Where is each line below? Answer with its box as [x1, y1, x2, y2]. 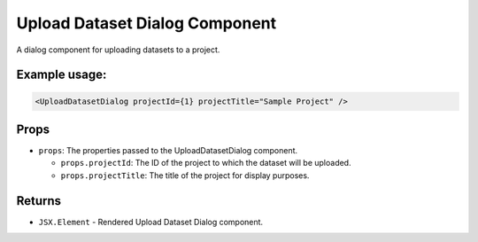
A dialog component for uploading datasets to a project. [16, 44, 220, 55]
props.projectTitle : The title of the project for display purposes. [60, 169, 310, 181]
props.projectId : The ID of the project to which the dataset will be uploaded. [60, 158, 351, 168]
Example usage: [16, 67, 107, 82]
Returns [16, 193, 62, 208]
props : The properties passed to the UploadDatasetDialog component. [38, 145, 298, 156]
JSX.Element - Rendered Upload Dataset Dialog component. [38, 216, 264, 227]
